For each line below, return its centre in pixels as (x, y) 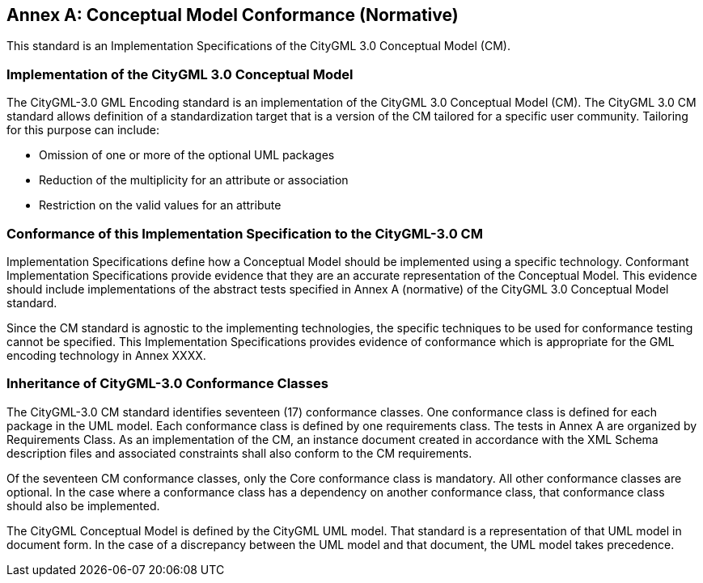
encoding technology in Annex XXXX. (106, 355)
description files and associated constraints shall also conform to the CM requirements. (239, 453)
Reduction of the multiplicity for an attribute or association (194, 180)
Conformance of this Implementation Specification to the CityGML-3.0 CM (245, 233)
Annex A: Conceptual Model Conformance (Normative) (233, 15)
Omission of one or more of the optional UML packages (187, 155)
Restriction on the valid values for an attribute (160, 205)
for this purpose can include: (83, 130)
